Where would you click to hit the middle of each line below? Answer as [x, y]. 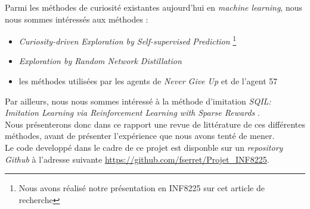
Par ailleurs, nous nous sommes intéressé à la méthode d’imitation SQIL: [138, 101]
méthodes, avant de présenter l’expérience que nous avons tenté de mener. [140, 136]
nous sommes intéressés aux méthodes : [77, 19]
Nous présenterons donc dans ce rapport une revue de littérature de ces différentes [155, 124]
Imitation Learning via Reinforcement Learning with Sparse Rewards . [132, 113]
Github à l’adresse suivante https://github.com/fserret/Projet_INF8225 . [137, 159]
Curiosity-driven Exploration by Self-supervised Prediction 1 [128, 40]
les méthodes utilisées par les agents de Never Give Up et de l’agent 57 [148, 81]
